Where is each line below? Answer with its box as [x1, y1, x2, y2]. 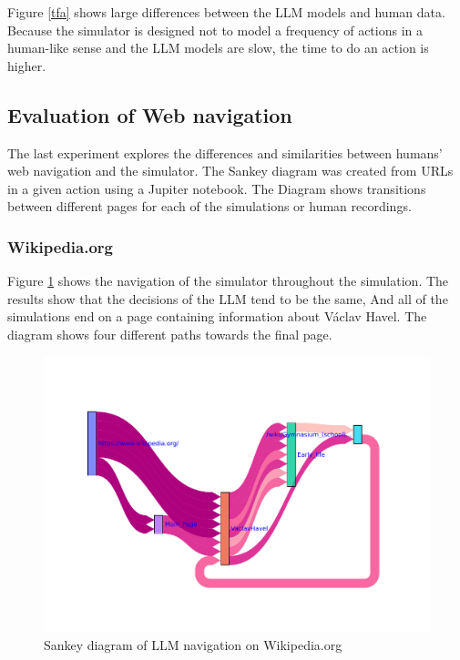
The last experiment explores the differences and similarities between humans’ [7, 143, 443, 162]
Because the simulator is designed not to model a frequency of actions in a [7, 20, 424, 39]
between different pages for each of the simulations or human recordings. [7, 197, 412, 216]
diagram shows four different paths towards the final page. [7, 324, 332, 343]
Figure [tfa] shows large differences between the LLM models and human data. [7, 3, 445, 21]
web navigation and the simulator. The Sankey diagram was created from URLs [7, 161, 454, 180]
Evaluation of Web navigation [7, 100, 292, 128]
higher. [7, 56, 46, 75]
